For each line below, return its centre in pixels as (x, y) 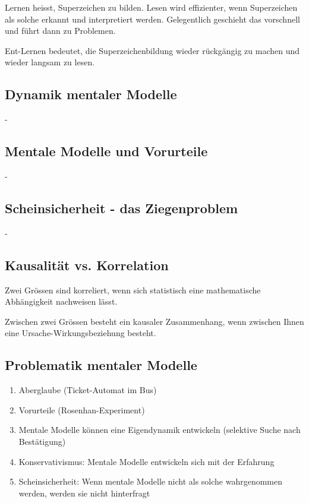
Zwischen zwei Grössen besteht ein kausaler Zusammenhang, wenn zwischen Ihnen (154, 321)
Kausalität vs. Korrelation (87, 265)
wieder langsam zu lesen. (50, 62)
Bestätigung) (42, 441)
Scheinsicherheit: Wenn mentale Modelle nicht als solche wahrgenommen (151, 481)
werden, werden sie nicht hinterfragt (84, 493)
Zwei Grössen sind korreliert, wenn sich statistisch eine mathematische (133, 290)
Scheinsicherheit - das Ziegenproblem (122, 208)
